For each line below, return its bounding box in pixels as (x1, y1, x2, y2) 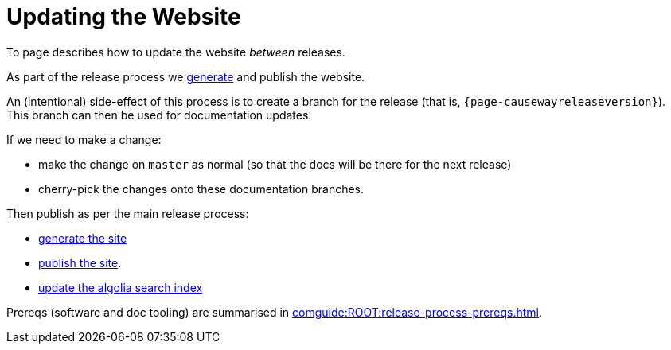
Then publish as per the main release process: (6, 206, 249, 220)
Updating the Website (6, 3, 241, 30)
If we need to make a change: (6, 132, 162, 146)
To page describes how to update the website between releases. (6, 45, 345, 59)
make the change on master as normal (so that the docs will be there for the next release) (38, 157, 512, 171)
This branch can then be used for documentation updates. (6, 107, 312, 122)
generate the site (38, 231, 127, 245)
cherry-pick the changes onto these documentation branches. (38, 181, 365, 196)
